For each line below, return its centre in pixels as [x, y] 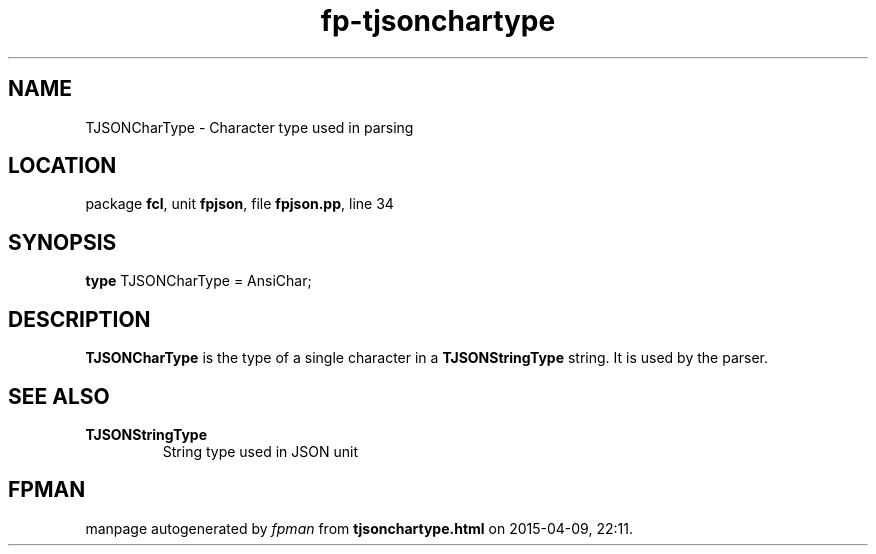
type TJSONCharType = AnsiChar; [198, 281]
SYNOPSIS [62, 242]
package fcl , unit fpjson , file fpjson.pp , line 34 [239, 204]
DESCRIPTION [79, 319]
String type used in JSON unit [260, 451]
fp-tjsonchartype [438, 21]
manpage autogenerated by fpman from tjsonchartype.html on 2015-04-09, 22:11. [359, 528]
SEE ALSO [59, 396]
